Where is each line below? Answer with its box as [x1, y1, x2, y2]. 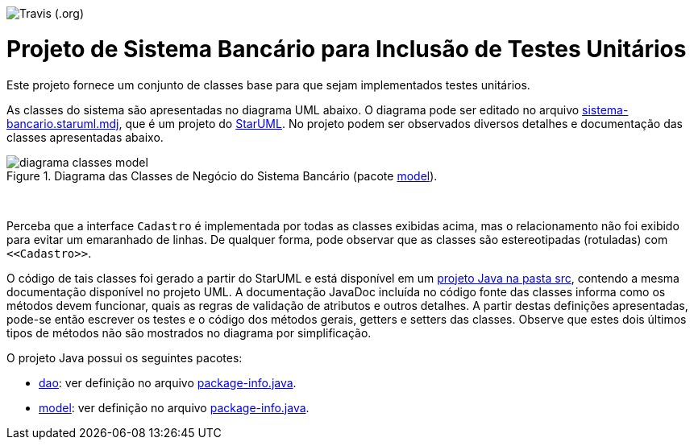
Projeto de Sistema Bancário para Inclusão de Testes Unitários [6, 35, 687, 63]
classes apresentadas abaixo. [6, 130, 164, 144]
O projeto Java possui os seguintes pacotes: [6, 350, 243, 365]
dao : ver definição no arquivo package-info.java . [39, 375, 297, 390]
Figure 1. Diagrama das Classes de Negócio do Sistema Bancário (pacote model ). [6, 168, 438, 183]
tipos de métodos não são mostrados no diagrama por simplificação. [6, 325, 372, 340]
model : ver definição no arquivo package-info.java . [39, 400, 310, 415]
